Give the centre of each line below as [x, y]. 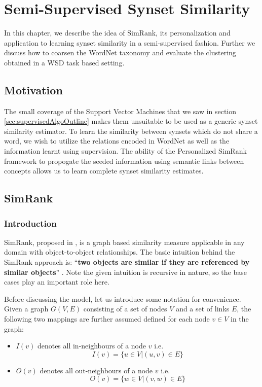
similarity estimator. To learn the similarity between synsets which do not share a [131, 131]
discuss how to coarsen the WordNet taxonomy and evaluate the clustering [120, 52]
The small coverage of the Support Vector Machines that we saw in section [120, 111]
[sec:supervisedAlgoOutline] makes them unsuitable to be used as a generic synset [131, 121]
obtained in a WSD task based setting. [64, 62]
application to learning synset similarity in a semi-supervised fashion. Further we [130, 42]
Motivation [33, 90]
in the [240, 319]
